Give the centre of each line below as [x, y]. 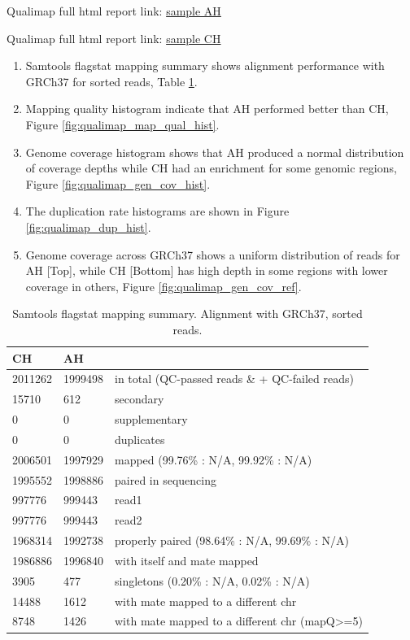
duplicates [140, 439]
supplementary [151, 419]
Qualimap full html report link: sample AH [114, 11]
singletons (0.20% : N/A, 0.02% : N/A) [212, 580]
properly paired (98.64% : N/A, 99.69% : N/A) [232, 540]
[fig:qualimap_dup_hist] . [88, 226]
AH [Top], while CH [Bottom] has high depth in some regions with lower [207, 270]
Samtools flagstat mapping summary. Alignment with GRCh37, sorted [188, 313]
